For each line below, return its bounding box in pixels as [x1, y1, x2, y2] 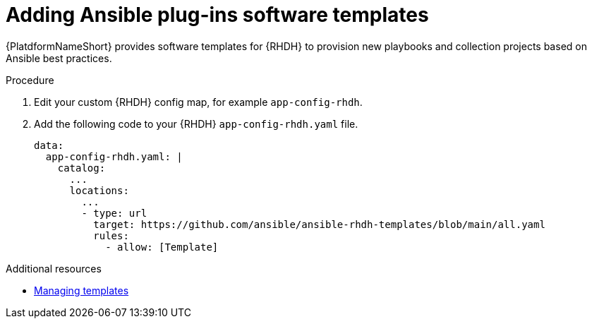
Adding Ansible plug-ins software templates [6, 3, 429, 27]
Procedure [6, 73, 54, 86]
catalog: [57, 162, 106, 174]
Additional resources [6, 262, 102, 275]
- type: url [81, 207, 147, 219]
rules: [93, 229, 129, 241]
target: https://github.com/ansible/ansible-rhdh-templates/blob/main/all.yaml [93, 218, 545, 230]
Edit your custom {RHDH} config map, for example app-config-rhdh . [34, 95, 363, 108]
